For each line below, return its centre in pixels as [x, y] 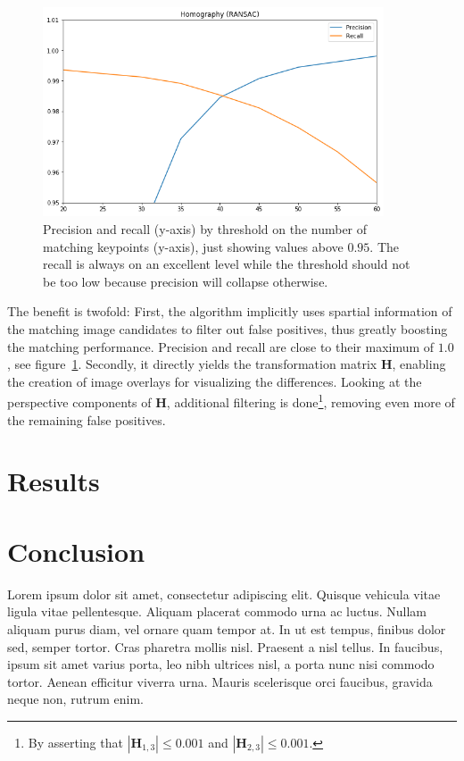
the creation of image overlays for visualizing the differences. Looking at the [215, 381]
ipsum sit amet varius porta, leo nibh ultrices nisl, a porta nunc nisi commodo [221, 664]
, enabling [419, 364]
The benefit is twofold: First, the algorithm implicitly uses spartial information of [230, 311]
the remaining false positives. [87, 419]
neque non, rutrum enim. [75, 699]
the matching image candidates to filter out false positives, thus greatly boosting [228, 329]
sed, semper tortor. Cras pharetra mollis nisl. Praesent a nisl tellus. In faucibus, [225, 646]
